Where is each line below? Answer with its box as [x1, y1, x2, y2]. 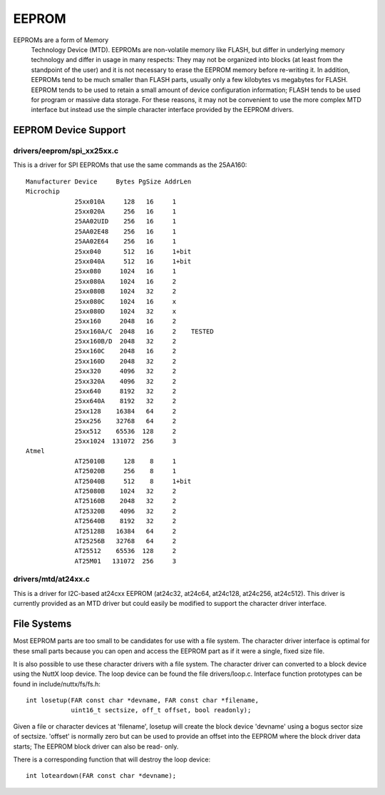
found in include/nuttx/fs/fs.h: [13, 679, 101, 688]
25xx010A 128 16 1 [74, 197, 177, 206]
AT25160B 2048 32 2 [74, 497, 177, 505]
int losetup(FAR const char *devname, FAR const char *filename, [26, 697, 260, 704]
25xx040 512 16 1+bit [74, 247, 192, 255]
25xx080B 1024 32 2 [74, 288, 177, 295]
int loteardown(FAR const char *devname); [26, 771, 177, 780]
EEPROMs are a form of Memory [13, 36, 109, 44]
